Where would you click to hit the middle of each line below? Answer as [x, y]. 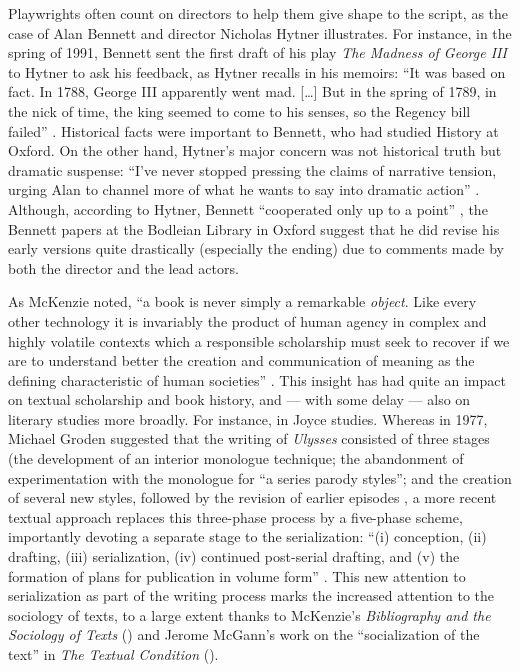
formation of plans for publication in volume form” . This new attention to [237, 575]
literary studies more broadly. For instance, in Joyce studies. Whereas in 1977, [248, 418]
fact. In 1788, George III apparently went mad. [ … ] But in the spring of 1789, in [252, 91]
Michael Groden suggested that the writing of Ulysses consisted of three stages [249, 438]
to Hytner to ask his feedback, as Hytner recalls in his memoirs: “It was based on [257, 71]
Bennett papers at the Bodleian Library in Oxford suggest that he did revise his [254, 228]
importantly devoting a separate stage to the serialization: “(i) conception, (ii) [247, 536]
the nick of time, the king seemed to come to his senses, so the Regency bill [239, 110]
